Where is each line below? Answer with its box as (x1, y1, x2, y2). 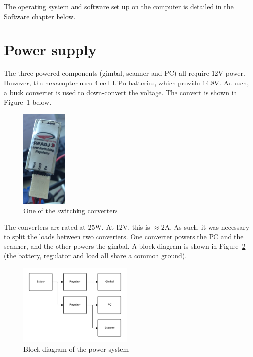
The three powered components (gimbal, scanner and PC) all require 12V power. (4, 68, 245, 78)
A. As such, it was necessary (164, 222, 250, 232)
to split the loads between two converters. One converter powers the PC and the (4, 231, 244, 241)
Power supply (4, 40, 97, 60)
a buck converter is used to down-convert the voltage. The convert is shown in (4, 87, 237, 97)
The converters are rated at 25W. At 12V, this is (4, 222, 150, 232)
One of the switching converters (23, 205, 118, 215)
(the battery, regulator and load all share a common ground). (4, 251, 187, 260)
